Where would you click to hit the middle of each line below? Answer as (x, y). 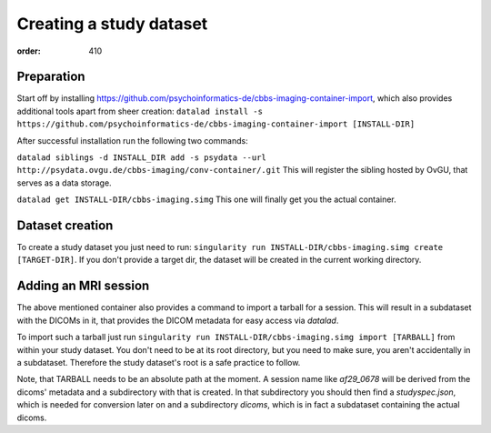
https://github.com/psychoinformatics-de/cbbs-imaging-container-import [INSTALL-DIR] (216, 124)
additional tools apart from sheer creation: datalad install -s (140, 111)
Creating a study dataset (112, 24)
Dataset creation (65, 226)
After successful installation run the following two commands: (133, 140)
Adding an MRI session (83, 286)
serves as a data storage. (65, 183)
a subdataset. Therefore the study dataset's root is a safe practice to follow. (159, 362)
